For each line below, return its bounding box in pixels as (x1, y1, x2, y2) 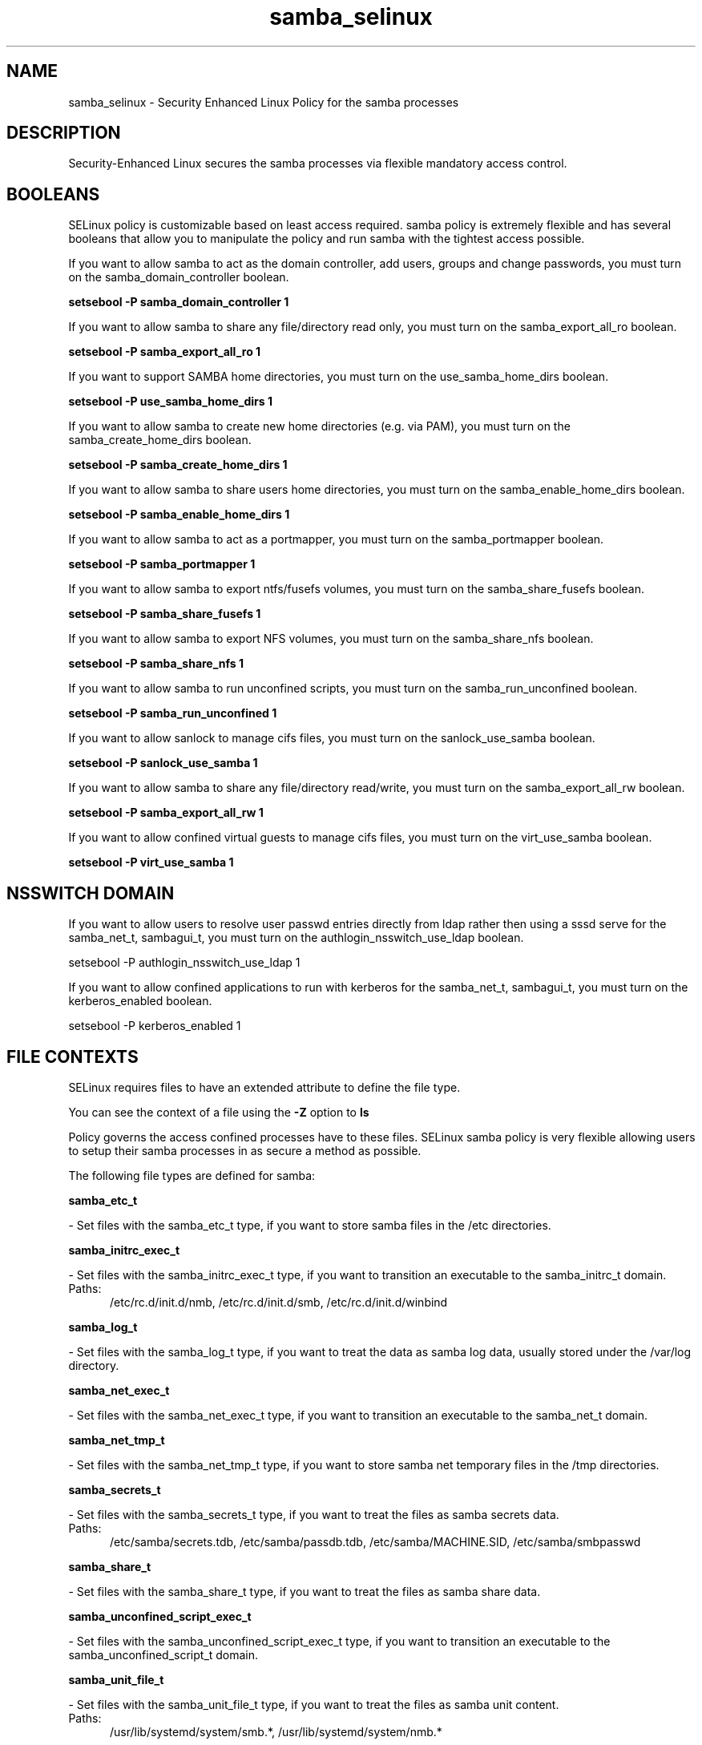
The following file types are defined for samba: (68, 1168, 316, 1182)
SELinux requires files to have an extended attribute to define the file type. (68, 1080, 461, 1094)
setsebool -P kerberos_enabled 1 (68, 1019, 241, 1033)
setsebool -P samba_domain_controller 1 (68, 295, 289, 309)
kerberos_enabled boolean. (68, 994, 212, 1008)
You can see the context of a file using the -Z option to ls (68, 1105, 369, 1119)
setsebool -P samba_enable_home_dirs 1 (68, 507, 290, 522)
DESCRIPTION (6, 123, 121, 143)
